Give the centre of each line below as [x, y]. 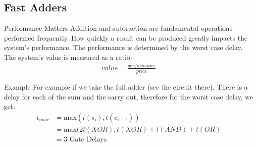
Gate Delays [88, 140]
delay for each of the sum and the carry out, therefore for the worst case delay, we [128, 96]
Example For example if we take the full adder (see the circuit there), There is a [126, 87]
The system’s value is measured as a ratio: [68, 57]
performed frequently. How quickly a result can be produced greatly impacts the [126, 37]
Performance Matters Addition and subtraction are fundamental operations [118, 28]
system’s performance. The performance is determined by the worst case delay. [123, 47]
